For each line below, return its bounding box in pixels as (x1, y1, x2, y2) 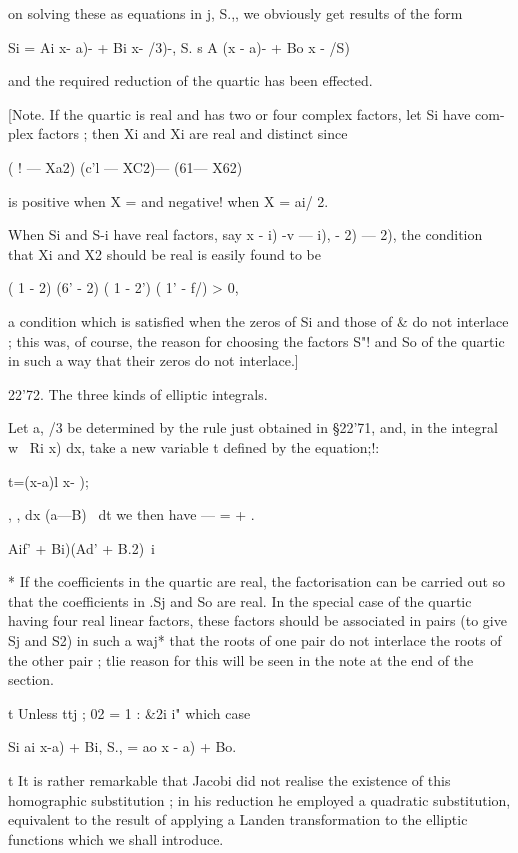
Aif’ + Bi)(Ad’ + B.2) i (8, 537, 156, 558)
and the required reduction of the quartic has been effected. (8, 70, 373, 91)
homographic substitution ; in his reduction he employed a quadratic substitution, (8, 789, 511, 810)
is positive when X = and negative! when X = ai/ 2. (8, 190, 329, 211)
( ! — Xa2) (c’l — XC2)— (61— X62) (8, 156, 243, 177)
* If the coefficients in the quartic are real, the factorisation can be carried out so (8, 571, 506, 592)
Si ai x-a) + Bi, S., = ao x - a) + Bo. (8, 736, 237, 757)
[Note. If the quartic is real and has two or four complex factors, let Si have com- (8, 103, 505, 124)
